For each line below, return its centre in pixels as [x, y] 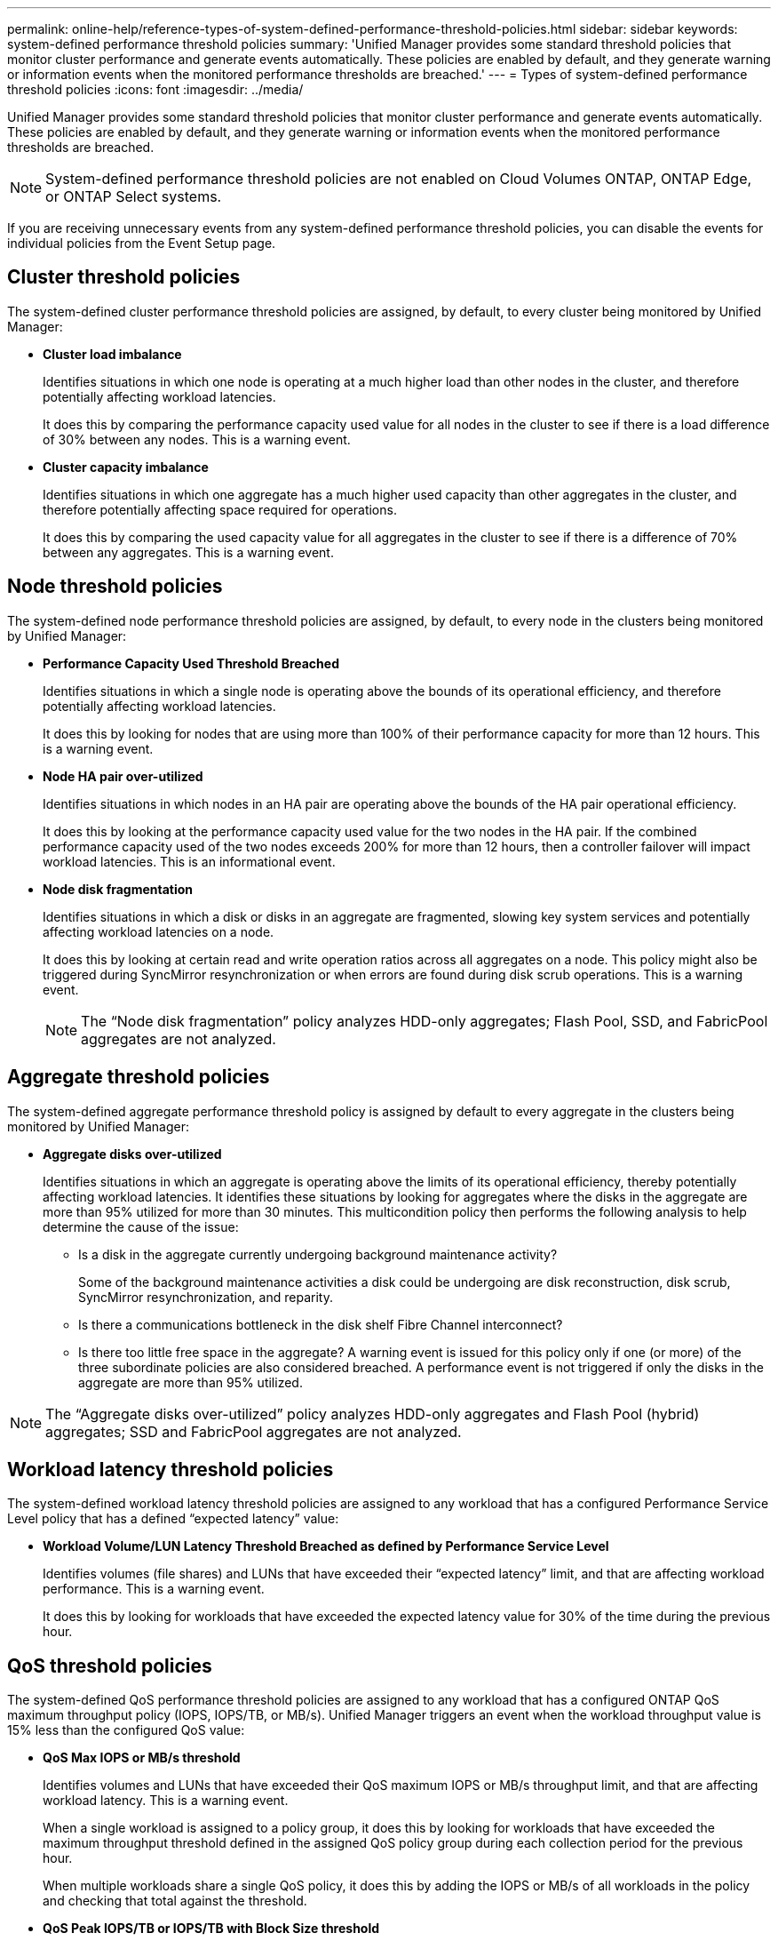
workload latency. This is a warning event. [166, 1801]
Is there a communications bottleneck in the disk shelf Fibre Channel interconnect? [321, 1324]
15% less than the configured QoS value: [126, 1730]
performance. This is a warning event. [154, 1589]
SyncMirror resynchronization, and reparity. [206, 1297]
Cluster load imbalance [112, 354]
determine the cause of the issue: [141, 1226]
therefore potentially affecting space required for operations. [220, 509]
